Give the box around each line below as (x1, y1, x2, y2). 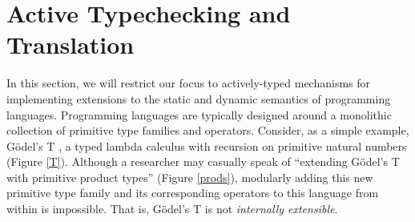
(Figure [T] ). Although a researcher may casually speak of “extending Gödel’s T (6, 153, 400, 170)
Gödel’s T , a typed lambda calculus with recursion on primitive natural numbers (6, 137, 407, 154)
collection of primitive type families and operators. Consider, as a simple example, (6, 122, 409, 139)
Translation (6, 28, 135, 61)
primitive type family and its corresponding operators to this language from (6, 184, 379, 201)
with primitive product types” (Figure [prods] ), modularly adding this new (6, 168, 373, 185)
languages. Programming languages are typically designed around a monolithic (6, 106, 392, 123)
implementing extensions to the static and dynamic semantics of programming (6, 90, 391, 107)
